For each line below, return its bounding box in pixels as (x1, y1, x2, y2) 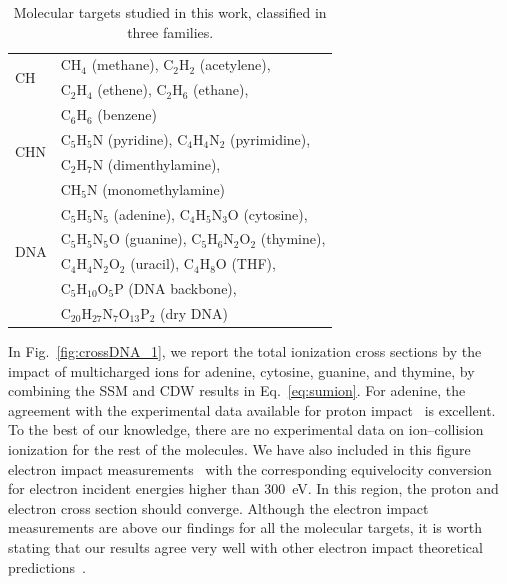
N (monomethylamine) (87, 178, 226, 199)
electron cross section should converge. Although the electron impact (8, 497, 429, 518)
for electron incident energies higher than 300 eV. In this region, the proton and (8, 478, 499, 499)
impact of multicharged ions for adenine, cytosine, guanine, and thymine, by (8, 360, 475, 381)
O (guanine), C (108, 228, 202, 249)
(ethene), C (97, 79, 167, 100)
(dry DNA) (160, 302, 228, 323)
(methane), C (91, 54, 174, 75)
